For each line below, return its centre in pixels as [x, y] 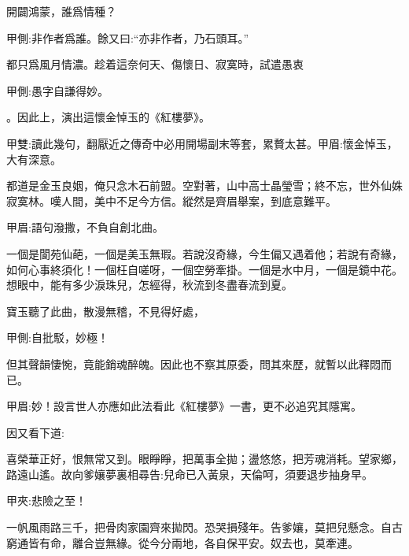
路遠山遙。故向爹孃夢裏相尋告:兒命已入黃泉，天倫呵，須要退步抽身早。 [190, 474]
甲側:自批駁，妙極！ [57, 337]
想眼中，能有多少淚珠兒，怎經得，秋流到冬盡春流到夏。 [149, 285]
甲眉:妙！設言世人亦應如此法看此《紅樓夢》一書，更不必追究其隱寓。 [184, 406]
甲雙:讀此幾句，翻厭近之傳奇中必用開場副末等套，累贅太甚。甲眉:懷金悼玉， [202, 143]
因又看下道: [35, 432]
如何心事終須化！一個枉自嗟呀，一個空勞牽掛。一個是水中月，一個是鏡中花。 [204, 269]
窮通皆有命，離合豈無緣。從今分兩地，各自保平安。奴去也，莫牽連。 [182, 542]
